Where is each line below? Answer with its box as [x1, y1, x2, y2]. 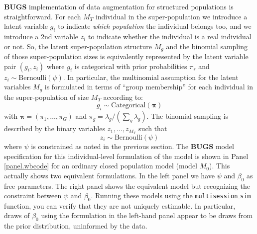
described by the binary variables [4, 123, 105, 134]
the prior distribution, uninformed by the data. [4, 221, 147, 231]
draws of [4, 210, 30, 221]
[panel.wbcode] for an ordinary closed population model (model [4, 160, 197, 171]
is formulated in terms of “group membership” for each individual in [44, 81, 253, 92]
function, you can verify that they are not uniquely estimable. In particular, [4, 200, 236, 211]
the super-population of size [4, 91, 89, 102]
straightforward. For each [4, 11, 81, 21]
